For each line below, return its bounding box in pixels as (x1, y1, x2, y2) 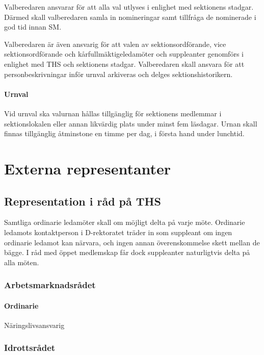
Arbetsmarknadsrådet (4, 278, 96, 291)
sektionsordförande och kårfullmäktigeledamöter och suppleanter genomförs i (4, 48, 244, 59)
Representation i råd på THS (4, 193, 161, 209)
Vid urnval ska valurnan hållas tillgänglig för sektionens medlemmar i (4, 108, 222, 118)
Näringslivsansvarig (4, 319, 65, 330)
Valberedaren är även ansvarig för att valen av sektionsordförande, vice (4, 38, 226, 49)
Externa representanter (4, 158, 171, 179)
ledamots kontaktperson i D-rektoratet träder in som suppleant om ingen (4, 226, 232, 237)
